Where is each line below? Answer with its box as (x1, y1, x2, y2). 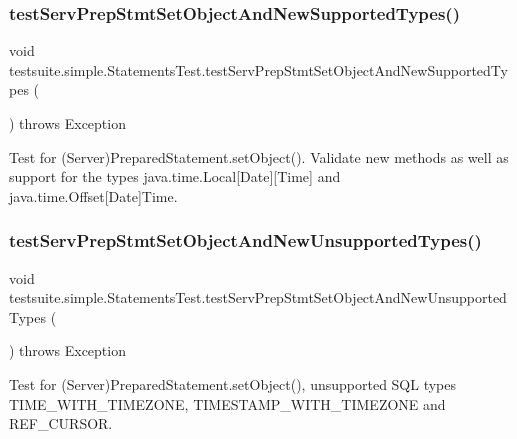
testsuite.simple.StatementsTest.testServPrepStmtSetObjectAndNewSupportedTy (9, 59, 508, 80)
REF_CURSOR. (9, 413, 113, 434)
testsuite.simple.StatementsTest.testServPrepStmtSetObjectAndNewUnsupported (9, 287, 507, 308)
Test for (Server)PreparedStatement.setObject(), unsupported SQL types (9, 373, 457, 394)
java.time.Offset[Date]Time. (9, 185, 178, 206)
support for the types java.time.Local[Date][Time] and (9, 166, 341, 187)
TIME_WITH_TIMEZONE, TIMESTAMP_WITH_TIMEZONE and (9, 393, 446, 414)
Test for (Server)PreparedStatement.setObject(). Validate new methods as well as (9, 146, 509, 167)
